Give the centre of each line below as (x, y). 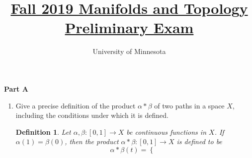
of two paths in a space (189, 105)
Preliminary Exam (129, 27)
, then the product (92, 141)
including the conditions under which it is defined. (92, 115)
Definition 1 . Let (43, 132)
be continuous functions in (167, 132)
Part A (16, 88)
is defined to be (199, 141)
